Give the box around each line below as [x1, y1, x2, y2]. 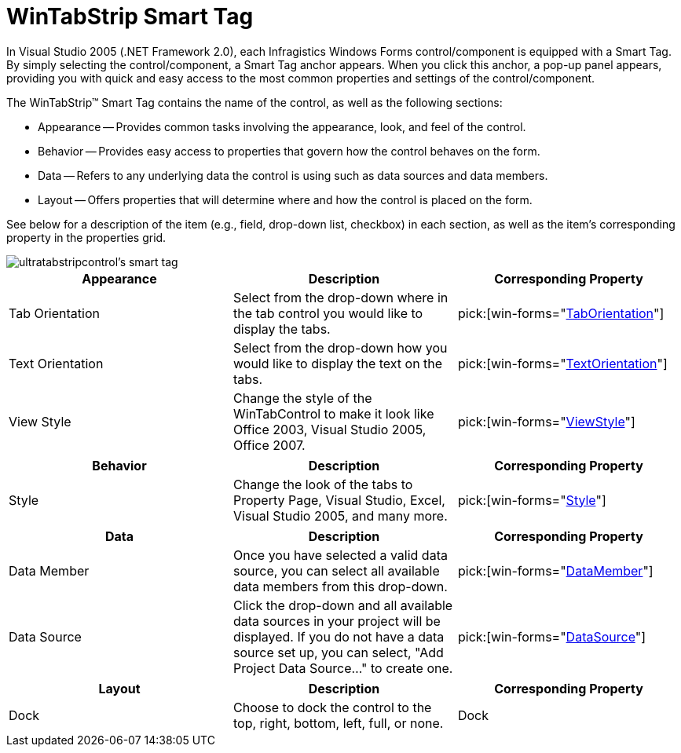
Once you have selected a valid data [232, 546, 448, 563]
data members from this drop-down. [232, 578, 448, 594]
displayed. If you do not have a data [232, 628, 445, 645]
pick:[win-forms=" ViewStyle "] [457, 413, 635, 430]
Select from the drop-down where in [232, 289, 449, 305]
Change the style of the [232, 389, 372, 406]
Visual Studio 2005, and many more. [232, 507, 448, 524]
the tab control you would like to [232, 305, 423, 321]
